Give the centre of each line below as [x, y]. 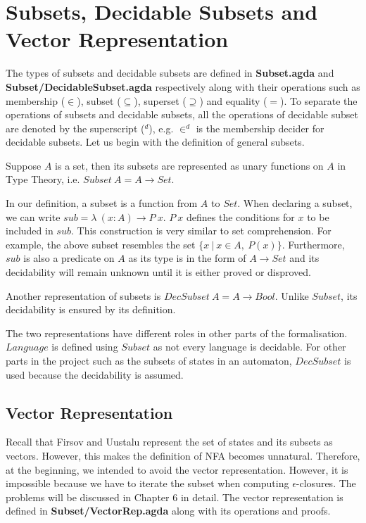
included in [30, 231]
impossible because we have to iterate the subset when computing [147, 483]
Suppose [24, 165]
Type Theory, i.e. [43, 179]
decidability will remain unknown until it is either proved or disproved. [159, 272]
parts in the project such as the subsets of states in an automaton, [149, 360]
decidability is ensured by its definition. [91, 309]
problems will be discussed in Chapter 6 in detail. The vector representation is [175, 497]
